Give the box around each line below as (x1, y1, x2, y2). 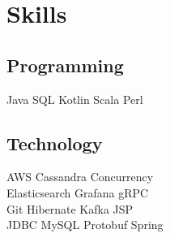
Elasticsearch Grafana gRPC (6, 184, 149, 201)
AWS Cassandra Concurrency (6, 168, 154, 185)
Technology (6, 130, 103, 155)
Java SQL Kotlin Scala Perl (6, 90, 143, 107)
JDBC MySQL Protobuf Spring (6, 216, 164, 233)
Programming (6, 52, 124, 77)
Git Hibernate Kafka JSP (6, 200, 134, 217)
